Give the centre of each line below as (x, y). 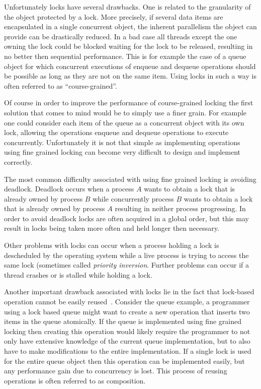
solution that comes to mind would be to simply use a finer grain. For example (125, 112)
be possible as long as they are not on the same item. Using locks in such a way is (130, 76)
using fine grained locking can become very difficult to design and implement (122, 152)
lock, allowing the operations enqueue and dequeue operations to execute (116, 132)
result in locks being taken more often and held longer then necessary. (112, 228)
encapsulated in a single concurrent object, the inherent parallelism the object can (130, 26)
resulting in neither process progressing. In (180, 208)
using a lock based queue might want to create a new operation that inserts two (127, 311)
